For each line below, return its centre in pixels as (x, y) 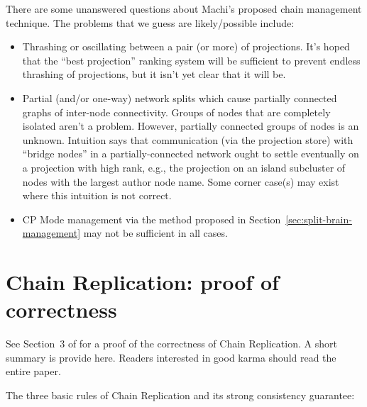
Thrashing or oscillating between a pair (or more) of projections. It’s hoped (186, 46)
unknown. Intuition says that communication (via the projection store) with (188, 139)
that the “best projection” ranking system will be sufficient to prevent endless (191, 60)
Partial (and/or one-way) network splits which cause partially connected (180, 97)
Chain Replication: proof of (142, 282)
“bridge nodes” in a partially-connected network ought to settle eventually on (191, 154)
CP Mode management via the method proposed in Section (152, 219)
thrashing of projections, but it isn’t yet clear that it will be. (154, 74)
